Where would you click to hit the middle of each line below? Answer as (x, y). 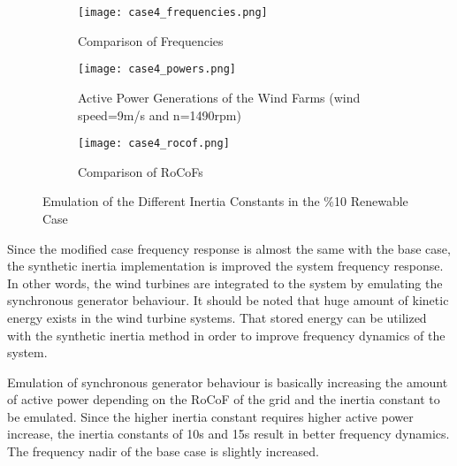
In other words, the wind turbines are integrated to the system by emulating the (225, 283)
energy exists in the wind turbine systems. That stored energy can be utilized (217, 317)
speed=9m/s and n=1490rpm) (160, 115)
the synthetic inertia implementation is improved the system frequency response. (225, 266)
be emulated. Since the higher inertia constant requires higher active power (210, 416)
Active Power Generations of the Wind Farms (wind (219, 97)
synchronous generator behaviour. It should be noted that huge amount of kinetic (228, 300)
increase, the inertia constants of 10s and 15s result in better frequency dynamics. (228, 434)
